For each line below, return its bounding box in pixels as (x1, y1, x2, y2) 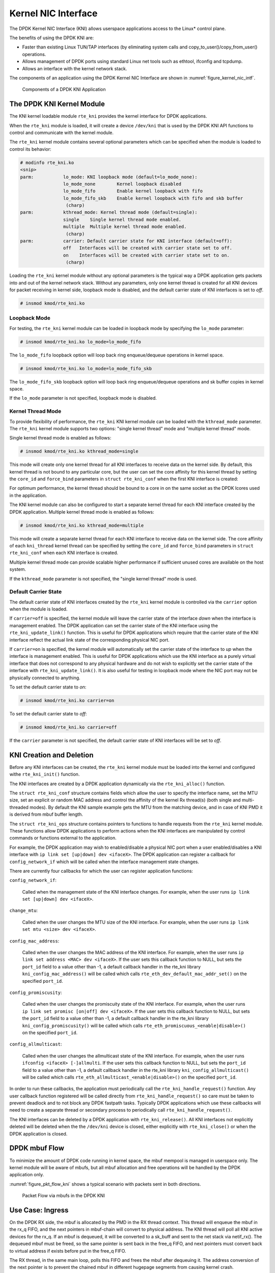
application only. (9, 1172, 44, 1178)
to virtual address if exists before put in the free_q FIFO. (9, 1248, 126, 1254)
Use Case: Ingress (9, 1206, 69, 1214)
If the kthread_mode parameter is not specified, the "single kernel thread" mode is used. (9, 575, 197, 582)
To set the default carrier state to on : (9, 684, 87, 690)
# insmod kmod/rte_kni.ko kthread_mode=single (20, 449, 139, 454)
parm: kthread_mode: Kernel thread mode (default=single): (20, 209, 198, 215)
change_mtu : (9, 907, 38, 914)
